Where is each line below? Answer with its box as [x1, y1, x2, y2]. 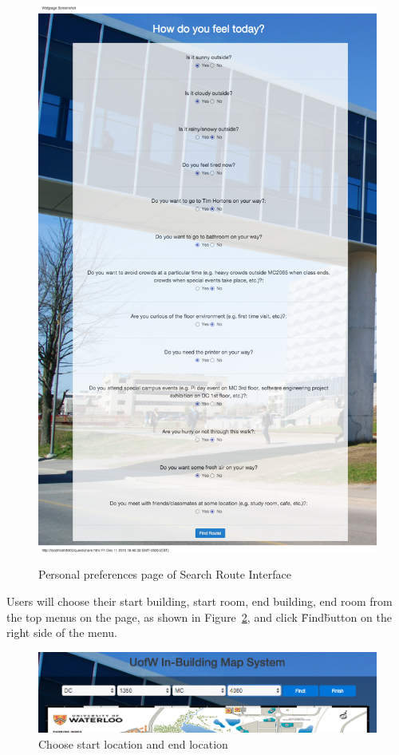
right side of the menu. [6, 624, 117, 641]
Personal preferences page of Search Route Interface [38, 566, 291, 583]
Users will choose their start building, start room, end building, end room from [6, 592, 393, 609]
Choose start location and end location [38, 735, 228, 752]
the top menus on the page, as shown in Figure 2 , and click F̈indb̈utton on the [6, 608, 392, 625]
